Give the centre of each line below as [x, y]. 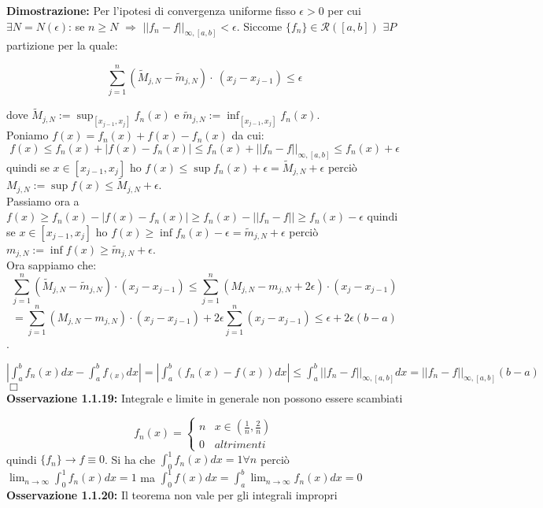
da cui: [248, 135]
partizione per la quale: [62, 45]
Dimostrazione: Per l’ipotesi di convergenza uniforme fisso [151, 10]
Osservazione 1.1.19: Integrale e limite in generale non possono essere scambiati [205, 397]
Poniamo [28, 135]
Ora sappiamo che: [52, 265]
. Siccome [259, 26]
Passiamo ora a [43, 200]
